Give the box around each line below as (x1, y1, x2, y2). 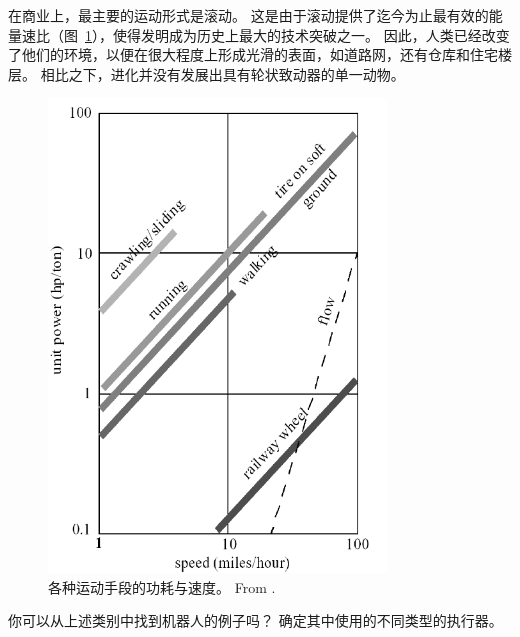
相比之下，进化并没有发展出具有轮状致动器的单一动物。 (40, 63, 405, 84)
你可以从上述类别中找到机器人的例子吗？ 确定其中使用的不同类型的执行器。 (8, 610, 503, 631)
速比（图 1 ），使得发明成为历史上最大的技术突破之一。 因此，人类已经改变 (21, 24, 510, 45)
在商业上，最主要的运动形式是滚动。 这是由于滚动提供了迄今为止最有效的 (8, 5, 489, 25)
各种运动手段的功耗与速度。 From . (48, 576, 276, 597)
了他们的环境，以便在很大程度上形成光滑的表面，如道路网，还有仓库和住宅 (8, 44, 498, 65)
